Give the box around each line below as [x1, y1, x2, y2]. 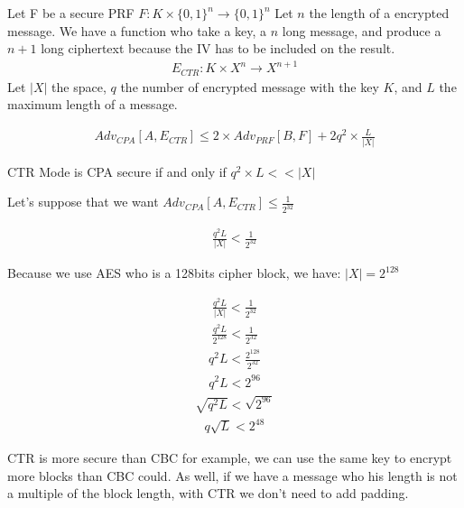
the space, [51, 77, 107, 96]
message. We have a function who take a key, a [7, 21, 267, 40]
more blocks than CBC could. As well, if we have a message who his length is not [7, 466, 458, 485]
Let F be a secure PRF [7, 4, 135, 22]
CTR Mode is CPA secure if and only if [7, 162, 227, 180]
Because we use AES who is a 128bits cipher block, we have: [7, 263, 341, 282]
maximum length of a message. [7, 95, 178, 114]
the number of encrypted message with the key [120, 77, 379, 96]
